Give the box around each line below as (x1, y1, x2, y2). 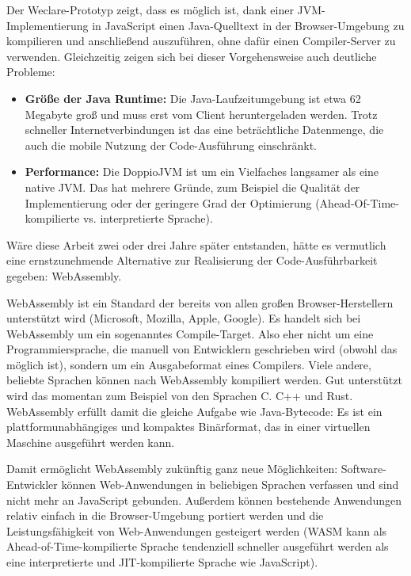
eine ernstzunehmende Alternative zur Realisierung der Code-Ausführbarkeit (6, 252, 378, 269)
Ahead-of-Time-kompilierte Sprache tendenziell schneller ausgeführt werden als (6, 538, 389, 555)
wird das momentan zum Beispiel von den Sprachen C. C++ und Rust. (6, 387, 353, 404)
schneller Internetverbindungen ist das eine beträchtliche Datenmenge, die (25, 121, 384, 138)
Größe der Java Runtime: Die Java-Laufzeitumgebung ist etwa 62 (25, 90, 361, 106)
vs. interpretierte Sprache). (82, 210, 213, 227)
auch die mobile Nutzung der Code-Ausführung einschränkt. (25, 136, 317, 153)
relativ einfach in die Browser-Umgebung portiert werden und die (6, 507, 324, 524)
